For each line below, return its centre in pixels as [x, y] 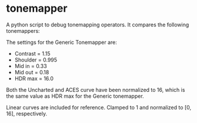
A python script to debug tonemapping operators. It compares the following [98, 25]
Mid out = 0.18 [32, 72]
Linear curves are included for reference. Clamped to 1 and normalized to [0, [99, 107]
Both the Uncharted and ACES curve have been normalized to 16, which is [96, 90]
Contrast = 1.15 [33, 53]
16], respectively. [27, 114]
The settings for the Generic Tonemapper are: [62, 42]
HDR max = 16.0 [34, 78]
